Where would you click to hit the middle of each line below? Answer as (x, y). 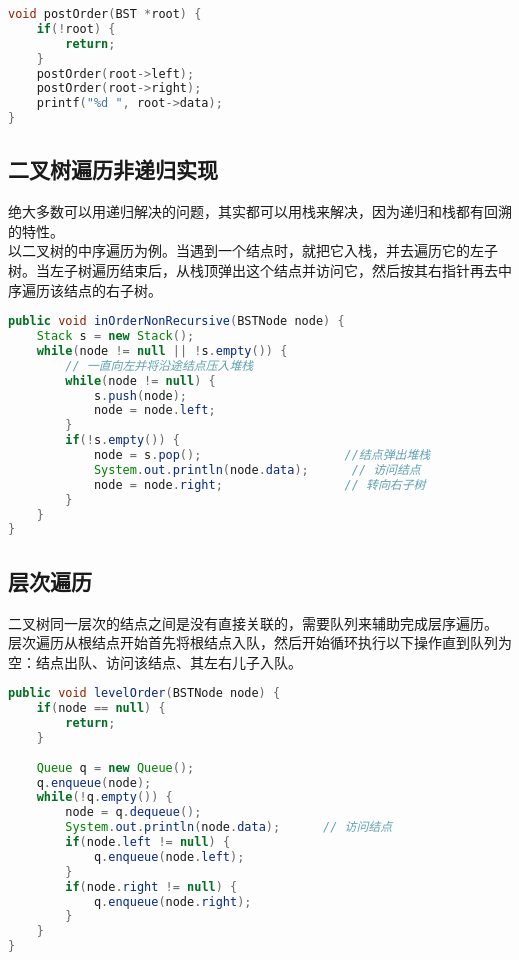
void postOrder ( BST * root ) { (105, 14)
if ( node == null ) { (101, 708)
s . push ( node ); (140, 395)
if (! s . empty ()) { (122, 440)
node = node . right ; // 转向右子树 (259, 484)
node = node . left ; (154, 410)
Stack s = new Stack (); (115, 336)
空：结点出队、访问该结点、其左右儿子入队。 (155, 661)
